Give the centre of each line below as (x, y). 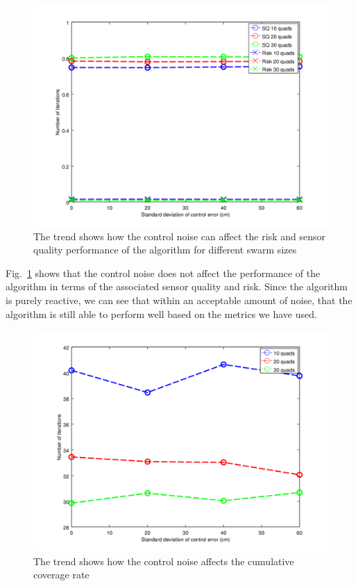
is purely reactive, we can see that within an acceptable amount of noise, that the (179, 300)
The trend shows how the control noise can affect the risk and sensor (179, 236)
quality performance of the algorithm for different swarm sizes (165, 250)
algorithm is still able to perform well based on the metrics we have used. (161, 313)
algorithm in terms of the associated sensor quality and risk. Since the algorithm (177, 286)
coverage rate (61, 575)
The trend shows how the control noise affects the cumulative (164, 561)
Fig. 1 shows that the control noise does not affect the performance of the (163, 273)
